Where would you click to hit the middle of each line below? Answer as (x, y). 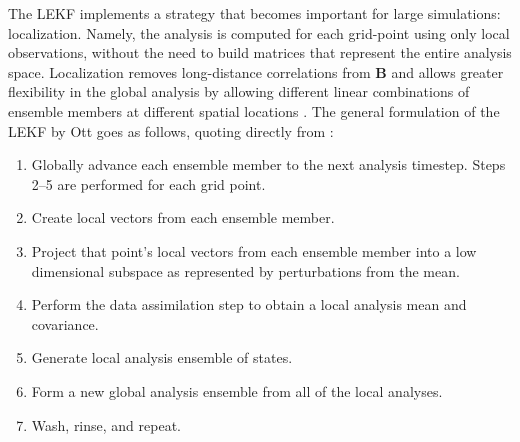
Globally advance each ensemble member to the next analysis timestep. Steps (268, 164)
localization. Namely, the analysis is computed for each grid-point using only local (259, 32)
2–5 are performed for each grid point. (148, 183)
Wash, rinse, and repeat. (106, 424)
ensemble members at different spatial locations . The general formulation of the (254, 110)
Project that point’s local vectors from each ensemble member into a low (254, 250)
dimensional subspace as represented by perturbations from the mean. (245, 270)
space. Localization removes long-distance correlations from (189, 71)
